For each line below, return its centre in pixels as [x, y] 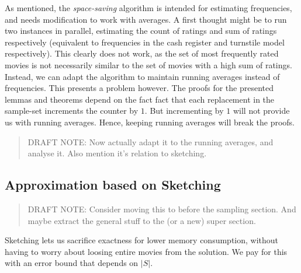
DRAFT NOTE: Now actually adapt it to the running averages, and [150, 141]
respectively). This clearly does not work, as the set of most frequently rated [142, 53]
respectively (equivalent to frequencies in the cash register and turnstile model [145, 42]
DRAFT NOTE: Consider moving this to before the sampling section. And [162, 209]
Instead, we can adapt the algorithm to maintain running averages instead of [142, 76]
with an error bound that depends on [72, 263]
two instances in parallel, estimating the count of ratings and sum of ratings [141, 31]
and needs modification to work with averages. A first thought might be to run [146, 19]
